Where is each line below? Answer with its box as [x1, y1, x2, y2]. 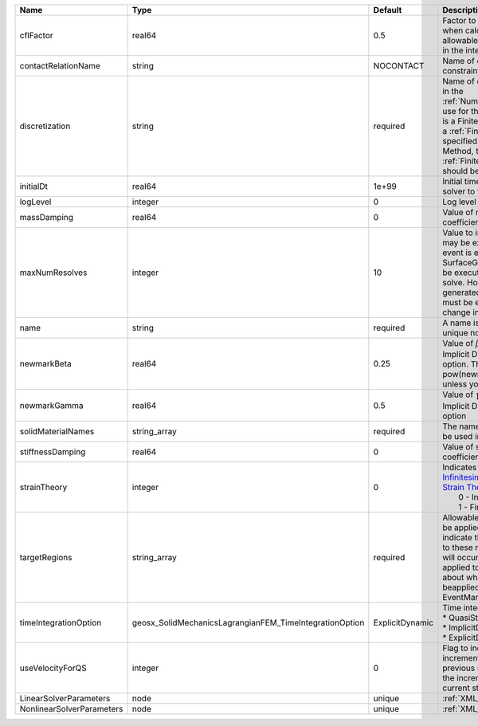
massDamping [19, 212, 74, 222]
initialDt [19, 181, 48, 191]
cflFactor [19, 30, 53, 41]
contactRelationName [19, 61, 101, 71]
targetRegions [19, 551, 72, 563]
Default [373, 5, 402, 15]
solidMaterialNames [19, 426, 95, 437]
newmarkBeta [19, 359, 72, 370]
